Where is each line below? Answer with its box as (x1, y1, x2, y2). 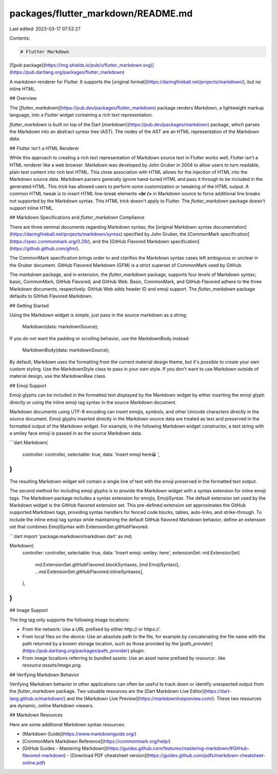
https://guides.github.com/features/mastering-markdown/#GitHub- (107, 745, 250, 751)
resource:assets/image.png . (22, 662, 82, 668)
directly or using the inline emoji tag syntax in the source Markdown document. (9, 399, 177, 406)
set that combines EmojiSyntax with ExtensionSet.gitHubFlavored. (9, 524, 149, 530)
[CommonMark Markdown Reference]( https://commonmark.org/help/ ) (22, 738, 171, 744)
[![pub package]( (9, 62, 46, 68)
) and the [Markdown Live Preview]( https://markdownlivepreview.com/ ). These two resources (64, 695, 262, 702)
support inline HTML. (9, 205, 54, 211)
